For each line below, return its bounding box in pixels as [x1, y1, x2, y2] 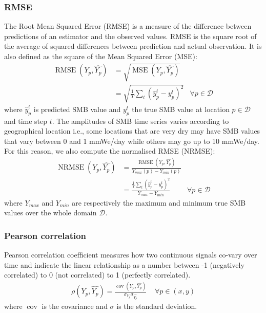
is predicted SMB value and [33, 103, 121, 114]
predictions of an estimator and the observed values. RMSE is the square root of [4, 30, 257, 41]
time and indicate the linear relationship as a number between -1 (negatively [4, 259, 244, 270]
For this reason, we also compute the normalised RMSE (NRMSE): [4, 145, 215, 156]
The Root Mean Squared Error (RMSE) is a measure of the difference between [4, 21, 252, 31]
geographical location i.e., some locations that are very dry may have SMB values [4, 125, 260, 136]
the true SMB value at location [132, 103, 230, 114]
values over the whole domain [4, 207, 97, 218]
